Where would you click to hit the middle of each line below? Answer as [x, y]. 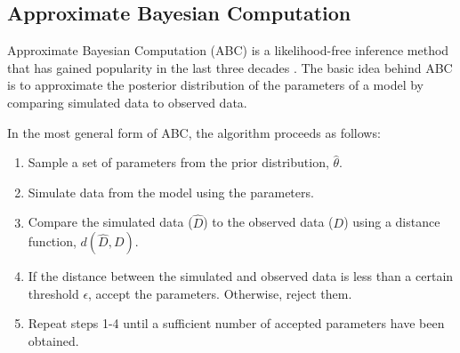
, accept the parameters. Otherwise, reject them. [220, 293]
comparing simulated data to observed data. [127, 102]
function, [52, 241]
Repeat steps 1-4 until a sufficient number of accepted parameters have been [236, 323]
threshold [53, 293]
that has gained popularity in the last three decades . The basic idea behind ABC [230, 67]
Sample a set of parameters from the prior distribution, [178, 162]
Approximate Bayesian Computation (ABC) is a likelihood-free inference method [228, 50]
